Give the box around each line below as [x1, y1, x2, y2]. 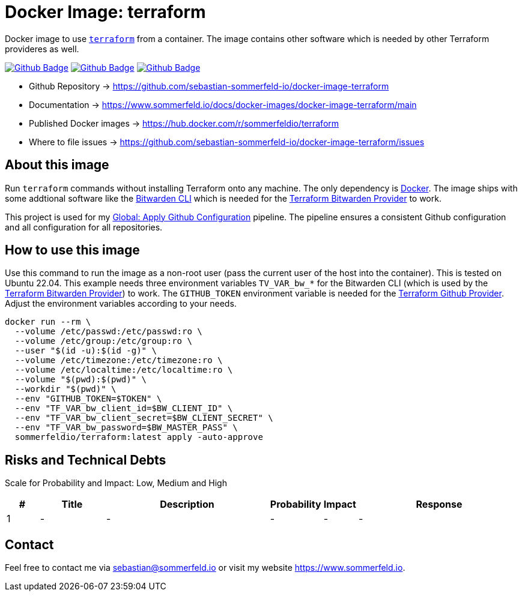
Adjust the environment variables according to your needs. [5, 298, 237, 309]
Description [160, 498, 214, 511]
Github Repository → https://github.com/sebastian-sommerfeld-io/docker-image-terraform [29, 80, 389, 91]
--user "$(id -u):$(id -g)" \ [14, 346, 157, 356]
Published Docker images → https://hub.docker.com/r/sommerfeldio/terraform [29, 118, 339, 128]
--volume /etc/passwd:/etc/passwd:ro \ [14, 327, 202, 337]
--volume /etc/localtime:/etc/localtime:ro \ [14, 365, 233, 375]
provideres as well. [5, 43, 79, 54]
